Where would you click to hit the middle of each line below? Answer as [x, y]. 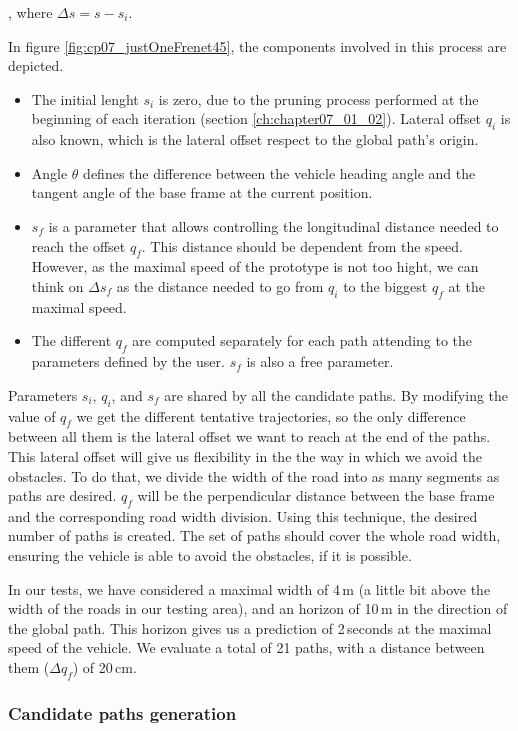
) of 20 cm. [104, 667]
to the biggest [385, 285]
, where [30, 12]
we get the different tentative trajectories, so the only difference [271, 415]
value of [32, 415]
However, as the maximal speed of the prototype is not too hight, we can [255, 266]
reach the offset [78, 245]
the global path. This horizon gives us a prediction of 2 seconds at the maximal [250, 627]
